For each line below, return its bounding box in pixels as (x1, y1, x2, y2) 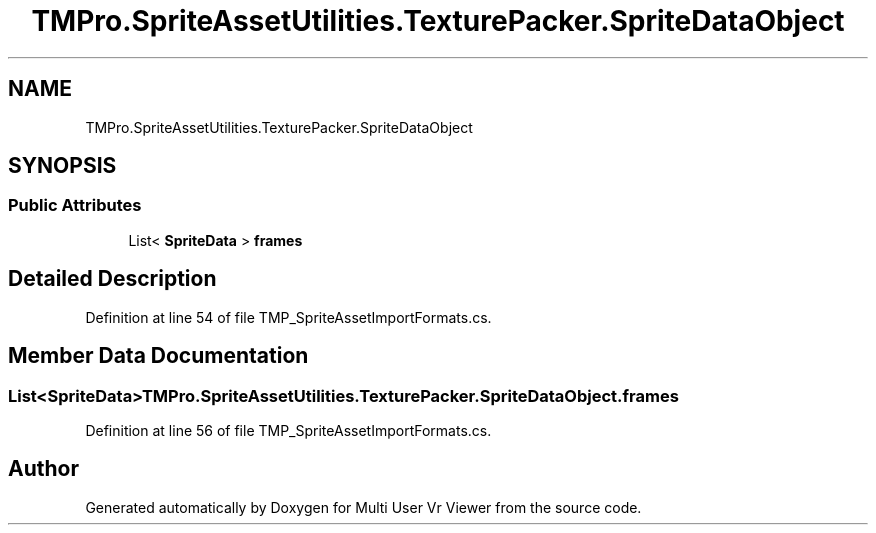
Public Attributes (8, 195, 142, 216)
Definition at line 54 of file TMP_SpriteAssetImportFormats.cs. (85, 308, 492, 326)
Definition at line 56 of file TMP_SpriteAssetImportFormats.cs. (85, 421, 492, 439)
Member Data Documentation (8, 343, 309, 369)
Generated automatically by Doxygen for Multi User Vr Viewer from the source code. (85, 498, 642, 516)
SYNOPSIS (8, 153, 117, 179)
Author (8, 456, 79, 482)
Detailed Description (8, 266, 217, 292)
